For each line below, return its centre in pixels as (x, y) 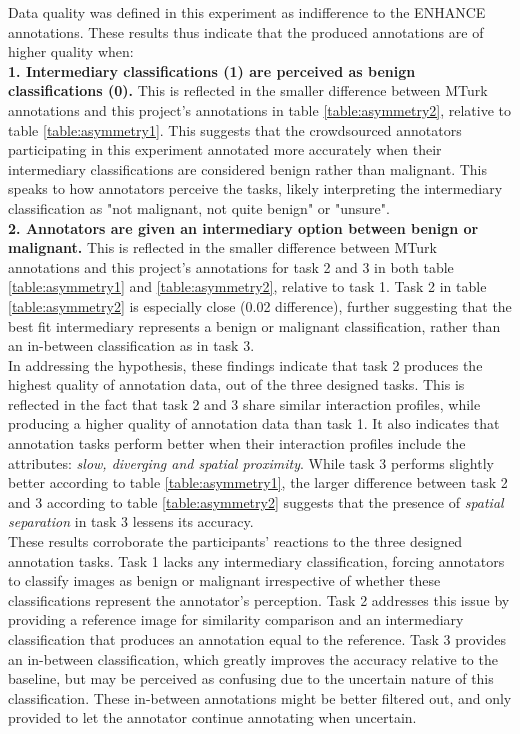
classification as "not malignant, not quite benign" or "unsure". (199, 207)
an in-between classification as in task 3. (131, 345)
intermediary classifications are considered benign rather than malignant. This (247, 168)
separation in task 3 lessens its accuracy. (131, 521)
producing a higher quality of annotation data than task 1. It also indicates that (254, 423)
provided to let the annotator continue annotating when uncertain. (212, 717)
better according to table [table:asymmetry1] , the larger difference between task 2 (258, 482)
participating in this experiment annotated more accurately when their (225, 149)
